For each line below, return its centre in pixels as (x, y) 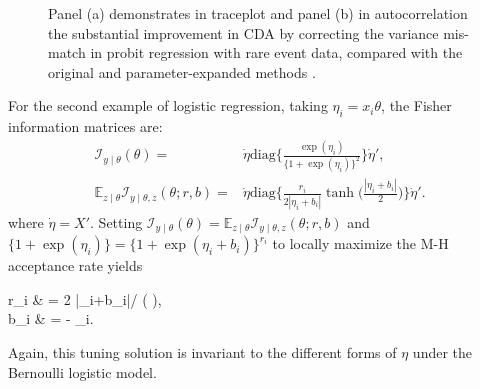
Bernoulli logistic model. (82, 371)
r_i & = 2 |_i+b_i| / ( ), (85, 298)
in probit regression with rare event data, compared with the (276, 52)
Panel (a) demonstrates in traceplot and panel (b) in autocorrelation (258, 13)
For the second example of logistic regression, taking (168, 105)
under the (442, 351)
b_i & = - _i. (51, 318)
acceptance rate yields (75, 265)
